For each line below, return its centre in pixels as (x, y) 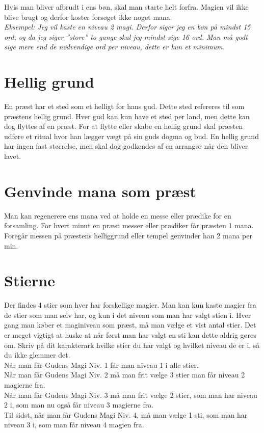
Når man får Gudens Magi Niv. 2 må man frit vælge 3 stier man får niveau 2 (125, 375)
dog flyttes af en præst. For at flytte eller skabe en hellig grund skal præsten (124, 126)
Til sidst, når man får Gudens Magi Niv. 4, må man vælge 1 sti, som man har (126, 414)
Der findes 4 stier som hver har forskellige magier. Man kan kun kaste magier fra (130, 305)
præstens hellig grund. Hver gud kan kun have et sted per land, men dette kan (127, 116)
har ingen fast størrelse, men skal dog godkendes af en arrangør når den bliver (126, 146)
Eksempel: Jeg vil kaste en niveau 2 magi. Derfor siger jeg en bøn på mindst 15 (127, 27)
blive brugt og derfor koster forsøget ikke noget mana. (88, 17)
